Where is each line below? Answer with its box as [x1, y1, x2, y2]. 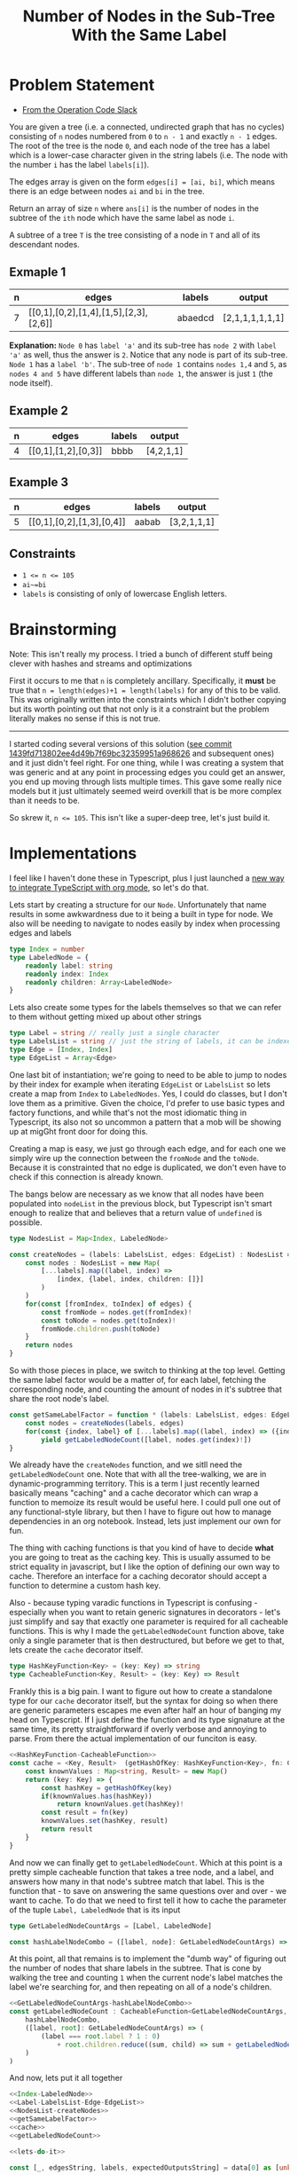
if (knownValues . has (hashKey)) [41, 1792, 153, 1801]
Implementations [9, 844, 137, 864]
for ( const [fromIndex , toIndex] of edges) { [25, 1300, 192, 1308]
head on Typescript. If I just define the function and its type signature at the [9, 1715, 286, 1725]
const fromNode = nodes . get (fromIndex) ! [41, 1307, 192, 1316]
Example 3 [9, 475, 69, 490]
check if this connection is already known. [9, 1171, 164, 1182]
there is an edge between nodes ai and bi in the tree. [9, 185, 206, 196]
